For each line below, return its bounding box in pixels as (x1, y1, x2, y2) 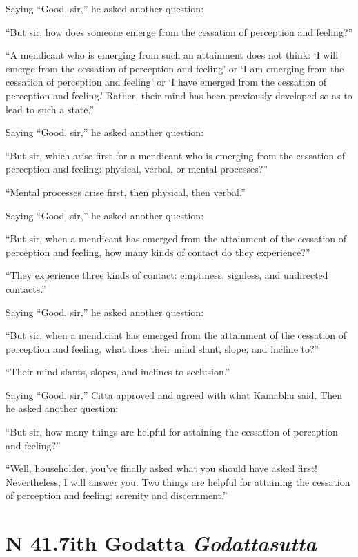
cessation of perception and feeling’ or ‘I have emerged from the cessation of (6, 75, 327, 89)
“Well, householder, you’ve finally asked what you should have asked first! (6, 461, 317, 476)
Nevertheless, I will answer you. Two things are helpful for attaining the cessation (6, 474, 350, 489)
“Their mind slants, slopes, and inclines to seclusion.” (6, 364, 230, 379)
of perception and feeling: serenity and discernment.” (6, 488, 228, 502)
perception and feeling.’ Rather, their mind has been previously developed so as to (6, 88, 352, 102)
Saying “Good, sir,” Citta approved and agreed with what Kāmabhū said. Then (6, 387, 343, 402)
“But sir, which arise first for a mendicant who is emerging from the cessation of (6, 148, 346, 162)
